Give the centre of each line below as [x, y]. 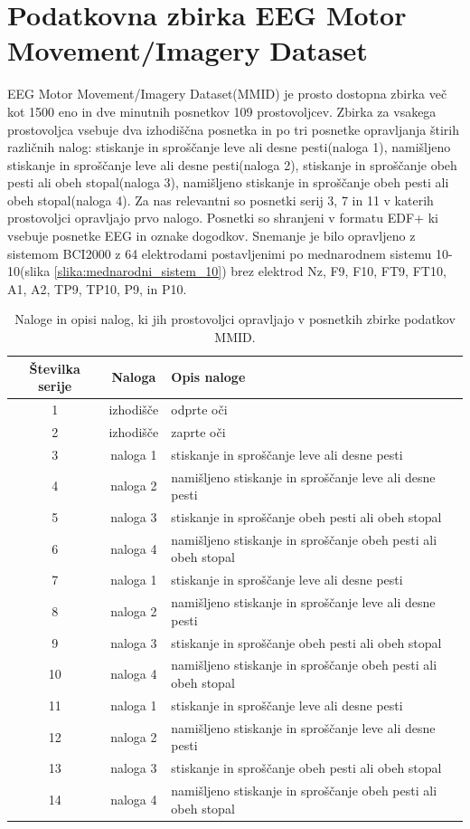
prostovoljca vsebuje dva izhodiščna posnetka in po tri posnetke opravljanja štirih [234, 129]
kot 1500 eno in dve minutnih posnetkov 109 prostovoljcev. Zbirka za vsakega [222, 111]
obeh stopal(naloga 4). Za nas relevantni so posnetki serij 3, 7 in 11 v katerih [221, 200]
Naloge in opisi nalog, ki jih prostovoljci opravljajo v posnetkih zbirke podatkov [235, 319]
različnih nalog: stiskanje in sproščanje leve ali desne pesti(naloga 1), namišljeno [229, 147]
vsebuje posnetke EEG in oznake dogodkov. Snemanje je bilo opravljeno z [211, 236]
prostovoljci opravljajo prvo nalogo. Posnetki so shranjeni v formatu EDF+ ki [223, 218]
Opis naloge [208, 377]
